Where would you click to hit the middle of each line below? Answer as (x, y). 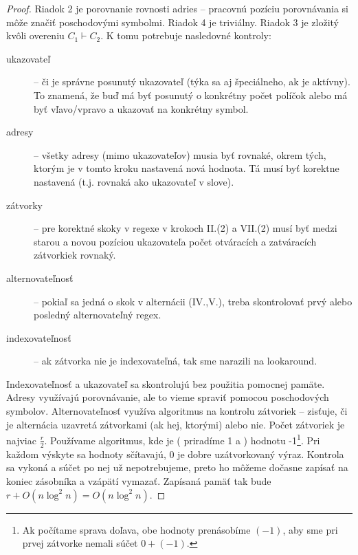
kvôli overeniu (35, 35)
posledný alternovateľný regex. (98, 315)
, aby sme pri (310, 529)
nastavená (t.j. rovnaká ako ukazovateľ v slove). (134, 181)
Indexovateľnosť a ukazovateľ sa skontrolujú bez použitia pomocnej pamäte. (166, 383)
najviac (21, 440)
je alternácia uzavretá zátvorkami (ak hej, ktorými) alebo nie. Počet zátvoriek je (176, 424)
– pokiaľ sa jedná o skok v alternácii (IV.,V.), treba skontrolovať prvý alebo (193, 301)
